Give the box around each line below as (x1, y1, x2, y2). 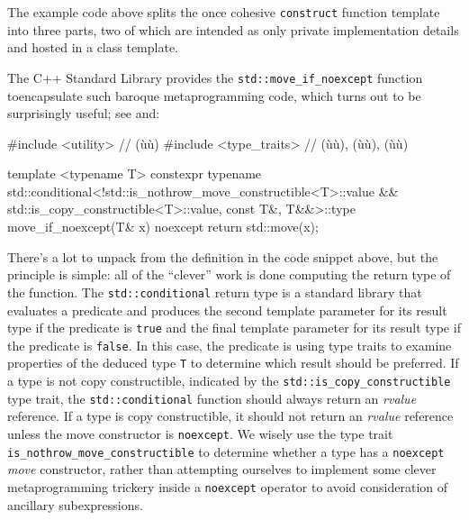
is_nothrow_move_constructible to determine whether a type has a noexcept (7, 442, 445, 461)
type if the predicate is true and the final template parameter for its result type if (7, 318, 461, 337)
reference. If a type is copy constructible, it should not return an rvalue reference (7, 406, 454, 425)
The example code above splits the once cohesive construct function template (7, 3, 440, 21)
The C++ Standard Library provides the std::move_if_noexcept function (7, 68, 423, 87)
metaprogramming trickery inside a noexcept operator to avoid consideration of (7, 477, 447, 496)
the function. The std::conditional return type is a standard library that (7, 282, 422, 301)
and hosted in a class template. (7, 38, 178, 57)
